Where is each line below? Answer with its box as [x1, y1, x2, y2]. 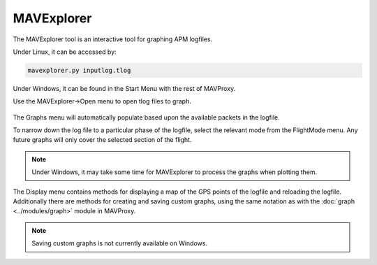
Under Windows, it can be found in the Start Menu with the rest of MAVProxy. [13, 84, 236, 92]
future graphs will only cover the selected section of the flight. [13, 136, 192, 144]
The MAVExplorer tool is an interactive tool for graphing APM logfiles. [13, 35, 213, 43]
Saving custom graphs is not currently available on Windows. [31, 239, 207, 248]
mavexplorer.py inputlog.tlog [27, 66, 131, 74]
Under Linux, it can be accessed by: [13, 48, 117, 56]
